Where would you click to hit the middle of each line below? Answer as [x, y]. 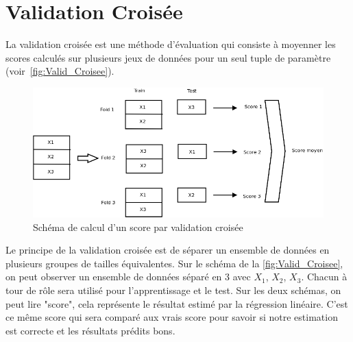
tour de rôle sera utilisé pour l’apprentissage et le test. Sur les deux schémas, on [173, 290]
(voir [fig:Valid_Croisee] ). [60, 71]
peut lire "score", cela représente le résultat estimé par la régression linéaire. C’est [177, 303]
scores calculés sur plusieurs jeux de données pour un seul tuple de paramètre [168, 57]
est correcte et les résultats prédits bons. [90, 330]
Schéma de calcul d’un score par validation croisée [138, 227]
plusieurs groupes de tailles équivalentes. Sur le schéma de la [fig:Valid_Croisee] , [174, 263]
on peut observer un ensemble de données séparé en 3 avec [128, 277]
